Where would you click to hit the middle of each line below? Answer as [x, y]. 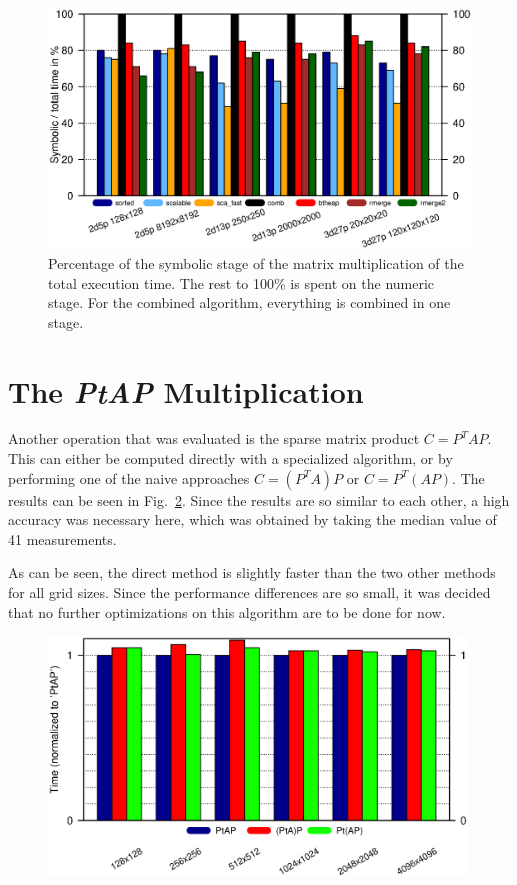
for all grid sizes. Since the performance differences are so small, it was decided [249, 592]
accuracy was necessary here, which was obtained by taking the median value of [252, 519]
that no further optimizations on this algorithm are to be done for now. [227, 611]
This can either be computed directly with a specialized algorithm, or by [230, 458]
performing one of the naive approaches [129, 477]
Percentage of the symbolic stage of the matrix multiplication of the [256, 262]
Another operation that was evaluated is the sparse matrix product [214, 438]
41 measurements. [62, 538]
